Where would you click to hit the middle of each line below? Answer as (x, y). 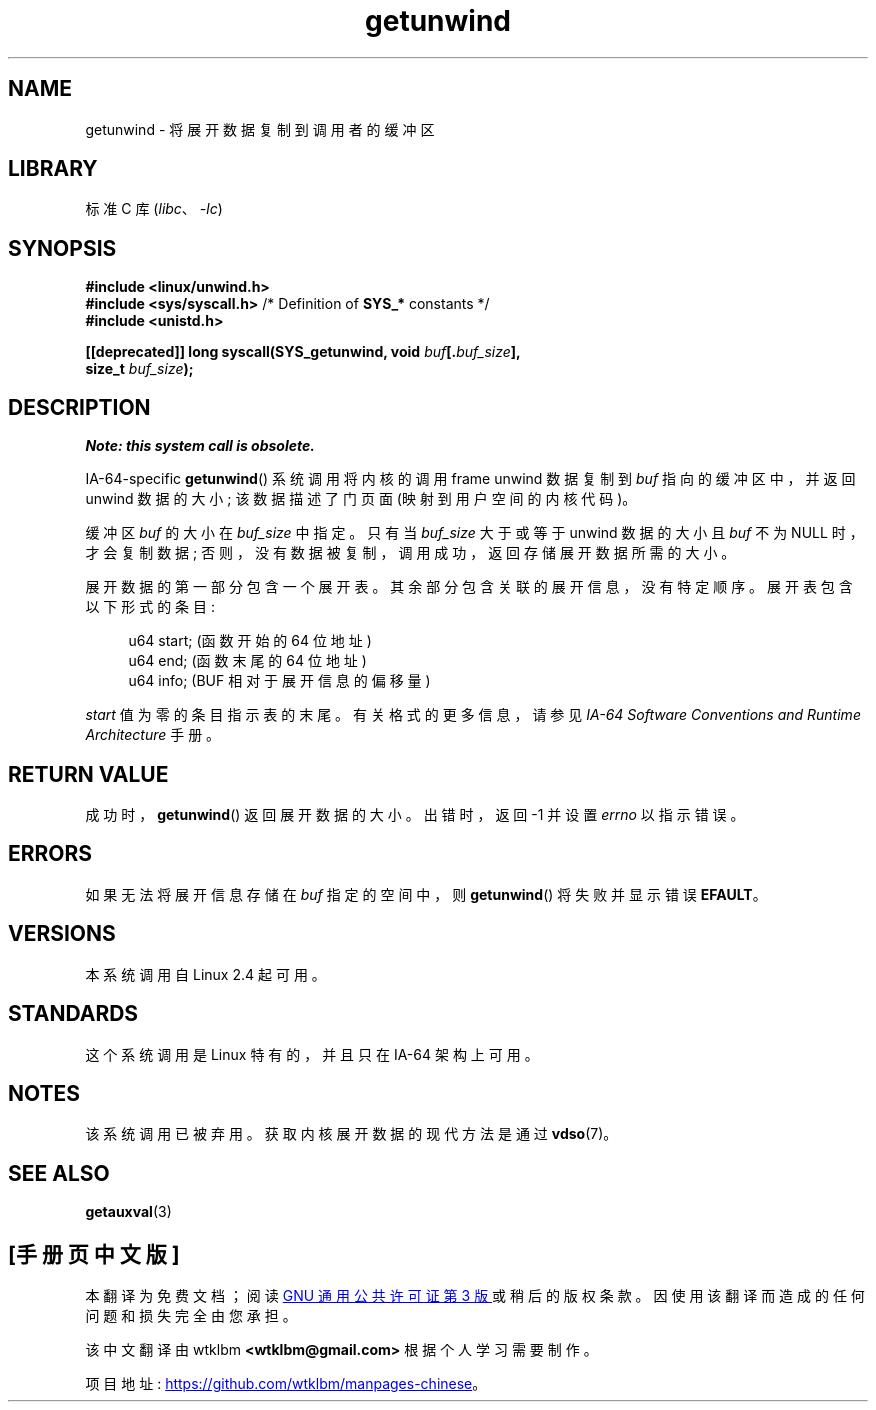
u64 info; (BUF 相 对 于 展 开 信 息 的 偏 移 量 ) (279, 681)
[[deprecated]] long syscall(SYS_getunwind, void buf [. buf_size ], (303, 352)
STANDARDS (73, 1014)
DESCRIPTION (79, 407)
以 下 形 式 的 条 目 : (150, 607)
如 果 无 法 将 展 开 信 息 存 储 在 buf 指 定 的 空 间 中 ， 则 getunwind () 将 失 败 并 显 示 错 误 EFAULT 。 (426, 894)
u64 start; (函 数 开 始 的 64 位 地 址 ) (250, 641)
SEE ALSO (59, 1173)
